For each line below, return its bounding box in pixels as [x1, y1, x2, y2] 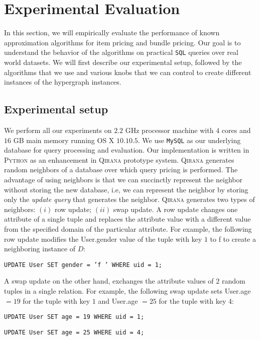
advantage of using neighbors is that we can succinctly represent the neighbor [4, 174, 242, 184]
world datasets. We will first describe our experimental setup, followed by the [4, 56, 242, 67]
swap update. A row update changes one [113, 203, 238, 214]
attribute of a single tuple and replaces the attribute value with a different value [4, 214, 251, 224]
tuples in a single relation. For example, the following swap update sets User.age [4, 285, 251, 296]
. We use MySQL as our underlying [138, 134, 241, 145]
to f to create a [210, 233, 256, 244]
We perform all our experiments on [4, 124, 112, 135]
